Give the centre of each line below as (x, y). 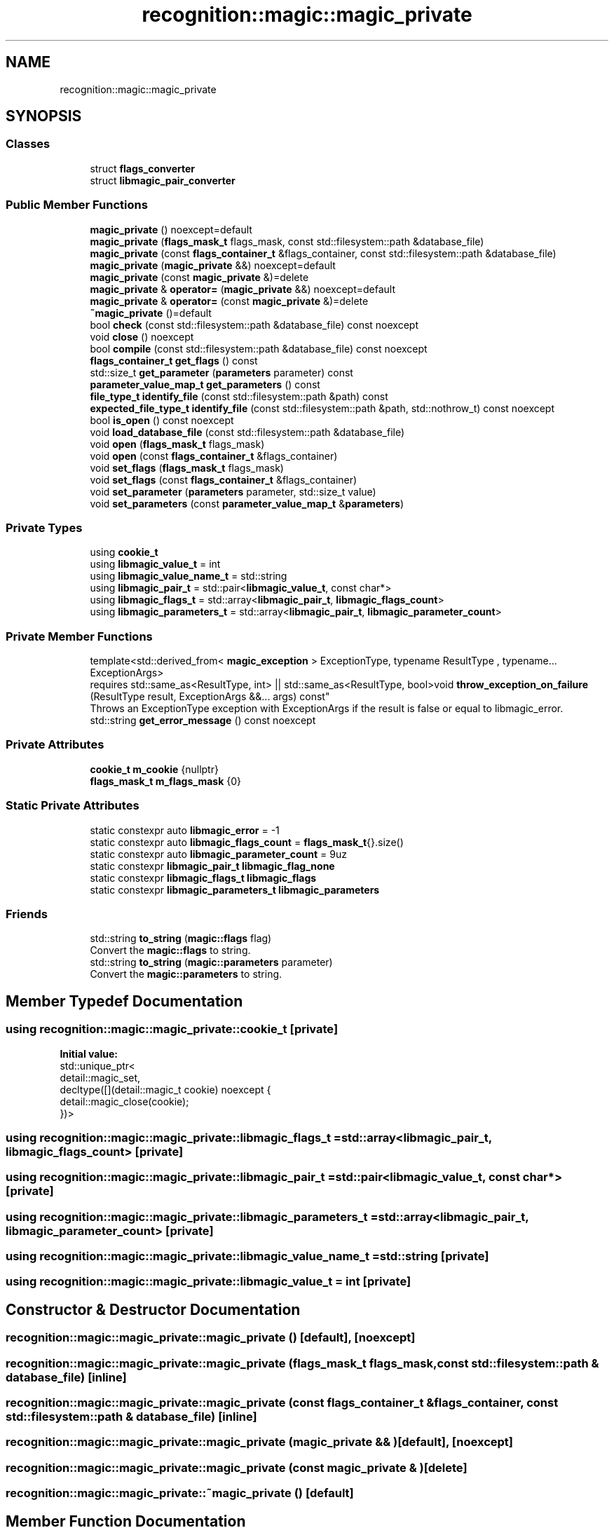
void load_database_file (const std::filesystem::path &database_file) (247, 432)
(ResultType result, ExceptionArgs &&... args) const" (210, 697)
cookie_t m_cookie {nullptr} (154, 769)
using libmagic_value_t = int (155, 564)
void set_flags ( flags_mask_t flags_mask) (187, 468)
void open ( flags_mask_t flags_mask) (177, 444)
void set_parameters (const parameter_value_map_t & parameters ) (247, 503)
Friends (27, 914)
